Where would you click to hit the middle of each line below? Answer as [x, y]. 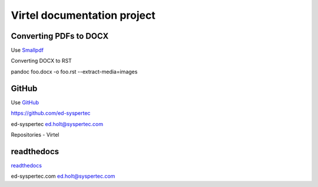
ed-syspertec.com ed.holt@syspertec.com [63, 176]
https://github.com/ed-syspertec [51, 113]
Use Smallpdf [27, 50]
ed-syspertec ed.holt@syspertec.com [57, 124]
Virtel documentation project [83, 15]
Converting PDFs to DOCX [60, 36]
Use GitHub [25, 102]
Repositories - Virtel [35, 134]
